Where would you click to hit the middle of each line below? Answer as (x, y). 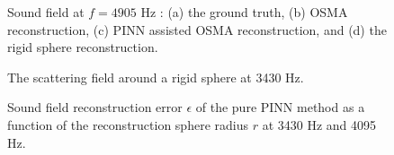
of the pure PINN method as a (280, 107)
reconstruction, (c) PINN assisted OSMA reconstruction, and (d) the (197, 29)
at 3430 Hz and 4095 (319, 124)
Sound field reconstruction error (95, 107)
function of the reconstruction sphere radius (128, 124)
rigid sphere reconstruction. (83, 47)
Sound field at (46, 12)
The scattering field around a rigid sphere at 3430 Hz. (156, 77)
